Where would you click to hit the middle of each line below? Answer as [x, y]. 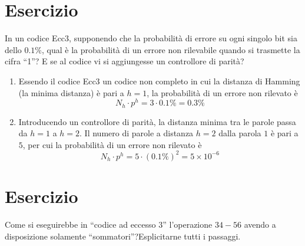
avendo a [260, 224]
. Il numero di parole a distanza [137, 133]
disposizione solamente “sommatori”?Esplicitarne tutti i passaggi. [123, 236]
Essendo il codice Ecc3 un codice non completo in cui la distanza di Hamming [159, 81]
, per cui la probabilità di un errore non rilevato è [112, 144]
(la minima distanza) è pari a [71, 92]
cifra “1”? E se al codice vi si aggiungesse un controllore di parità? [125, 61]
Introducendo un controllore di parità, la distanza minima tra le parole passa [157, 121]
